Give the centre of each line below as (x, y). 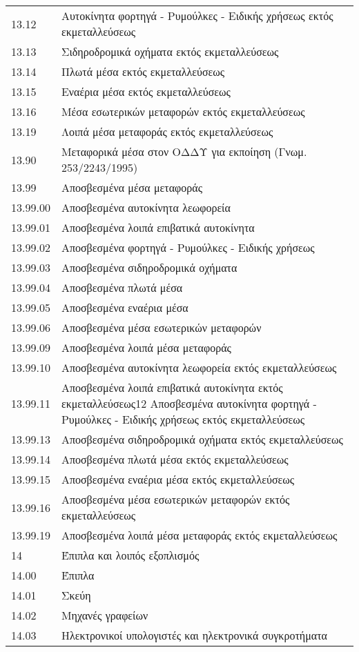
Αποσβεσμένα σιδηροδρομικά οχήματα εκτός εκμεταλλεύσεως (202, 439)
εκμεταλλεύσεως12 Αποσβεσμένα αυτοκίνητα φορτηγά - (189, 403)
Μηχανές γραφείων (105, 615)
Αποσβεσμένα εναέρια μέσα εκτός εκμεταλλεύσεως (178, 479)
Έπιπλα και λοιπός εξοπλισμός (130, 555)
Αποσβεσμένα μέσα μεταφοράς (132, 187)
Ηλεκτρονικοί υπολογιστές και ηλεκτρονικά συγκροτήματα (194, 635)
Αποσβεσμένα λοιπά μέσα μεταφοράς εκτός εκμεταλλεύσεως (199, 535)
